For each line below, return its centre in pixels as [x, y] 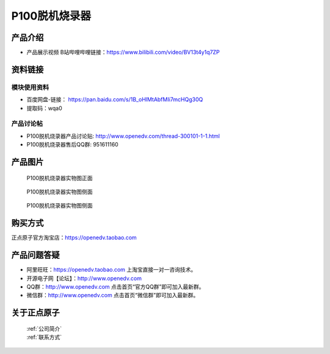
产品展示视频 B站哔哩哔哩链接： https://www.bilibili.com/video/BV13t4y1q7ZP [123, 52]
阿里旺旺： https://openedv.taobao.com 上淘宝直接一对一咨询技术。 [112, 270]
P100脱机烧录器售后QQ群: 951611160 [72, 145]
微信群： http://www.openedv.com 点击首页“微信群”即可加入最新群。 [112, 295]
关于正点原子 [35, 313]
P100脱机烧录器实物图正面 [60, 178]
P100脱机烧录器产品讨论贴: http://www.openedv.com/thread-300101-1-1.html [123, 136]
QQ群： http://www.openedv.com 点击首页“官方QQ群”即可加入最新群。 [116, 286]
